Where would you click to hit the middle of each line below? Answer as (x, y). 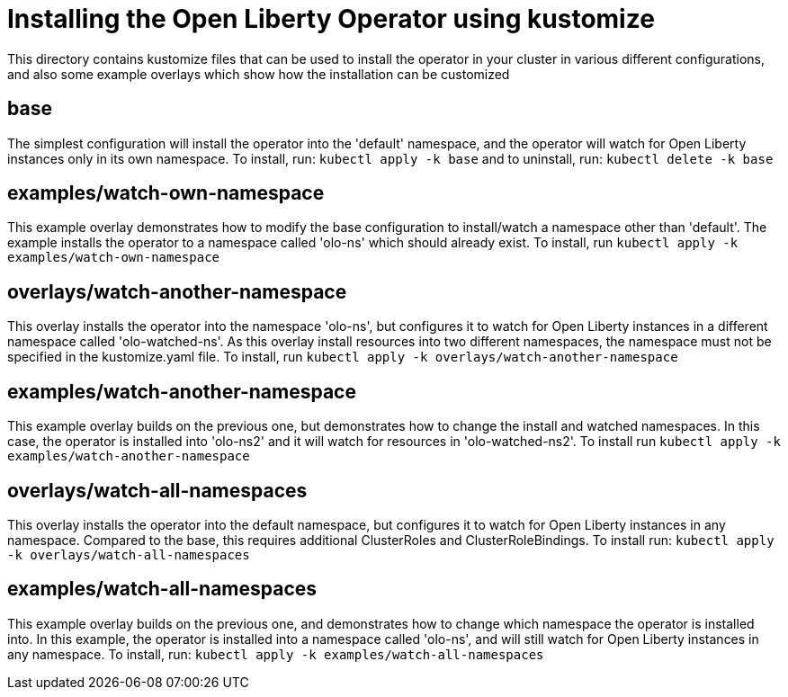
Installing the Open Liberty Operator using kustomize (331, 19)
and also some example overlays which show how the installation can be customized (259, 74)
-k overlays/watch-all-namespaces (129, 554)
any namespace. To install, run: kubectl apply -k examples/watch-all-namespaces (276, 654)
